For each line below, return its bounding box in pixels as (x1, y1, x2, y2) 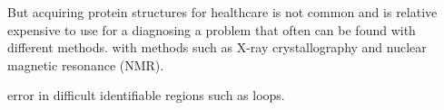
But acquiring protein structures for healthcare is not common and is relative (7, 3, 438, 21)
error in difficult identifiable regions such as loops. (7, 86, 285, 105)
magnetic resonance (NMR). (7, 55, 164, 74)
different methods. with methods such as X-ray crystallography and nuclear (7, 38, 427, 57)
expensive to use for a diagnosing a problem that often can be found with (7, 20, 416, 39)
